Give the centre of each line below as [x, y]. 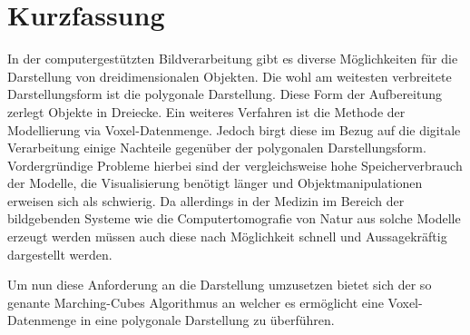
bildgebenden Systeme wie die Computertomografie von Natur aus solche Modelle [234, 218]
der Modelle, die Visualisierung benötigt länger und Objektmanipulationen [215, 183]
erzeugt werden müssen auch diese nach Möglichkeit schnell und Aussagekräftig [227, 236]
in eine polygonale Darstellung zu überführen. [207, 320]
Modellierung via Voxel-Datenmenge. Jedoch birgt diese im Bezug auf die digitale [234, 129]
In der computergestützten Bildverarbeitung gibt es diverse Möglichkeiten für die [233, 59]
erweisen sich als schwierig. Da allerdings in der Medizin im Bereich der [206, 200]
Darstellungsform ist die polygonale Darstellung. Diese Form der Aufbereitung [225, 94]
